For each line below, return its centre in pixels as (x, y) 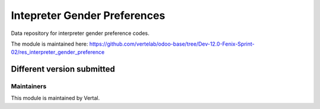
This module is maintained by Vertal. (55, 98)
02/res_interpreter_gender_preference (58, 52)
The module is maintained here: (49, 44)
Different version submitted (63, 69)
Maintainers (29, 86)
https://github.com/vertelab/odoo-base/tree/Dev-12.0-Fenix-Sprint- (172, 44)
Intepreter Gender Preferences (88, 15)
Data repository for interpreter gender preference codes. (80, 33)
